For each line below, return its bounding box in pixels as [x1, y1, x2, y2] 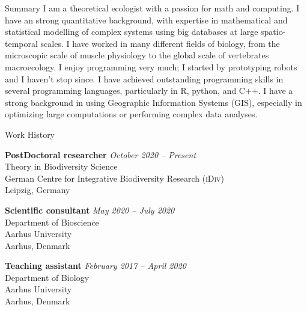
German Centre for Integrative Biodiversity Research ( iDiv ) [5, 171, 224, 184]
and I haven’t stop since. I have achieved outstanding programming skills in [5, 72, 284, 85]
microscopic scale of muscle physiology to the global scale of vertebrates [5, 49, 269, 61]
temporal [5, 37, 38, 49]
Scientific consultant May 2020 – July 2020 [5, 203, 175, 216]
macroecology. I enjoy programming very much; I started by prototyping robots [5, 60, 297, 73]
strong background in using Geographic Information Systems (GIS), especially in [5, 96, 302, 108]
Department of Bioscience [5, 215, 99, 228]
